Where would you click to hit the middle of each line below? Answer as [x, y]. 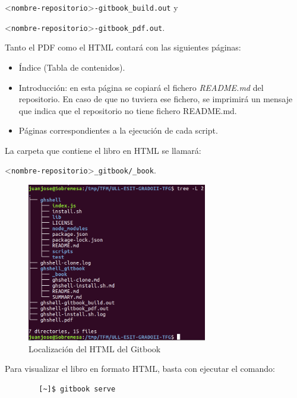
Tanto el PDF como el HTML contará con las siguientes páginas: [123, 47]
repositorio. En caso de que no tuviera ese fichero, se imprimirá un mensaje [156, 99]
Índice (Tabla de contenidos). [72, 67]
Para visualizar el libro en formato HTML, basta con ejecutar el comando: [140, 369]
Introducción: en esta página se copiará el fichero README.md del [141, 87]
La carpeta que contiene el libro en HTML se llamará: [103, 150]
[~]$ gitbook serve [77, 389]
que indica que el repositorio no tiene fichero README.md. [128, 110]
